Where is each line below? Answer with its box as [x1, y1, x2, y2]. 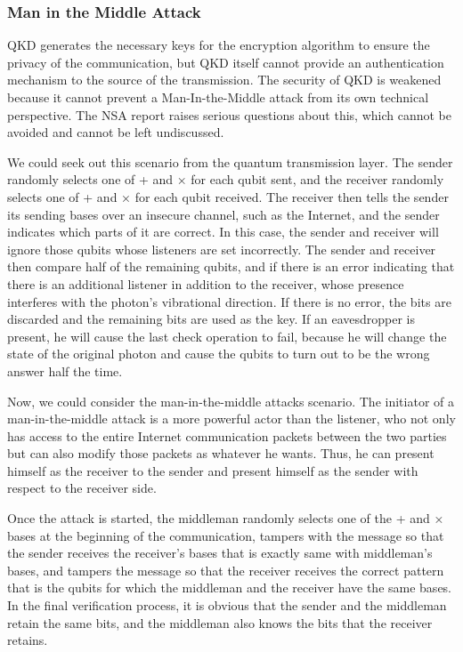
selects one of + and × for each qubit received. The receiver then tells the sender [7, 187, 449, 205]
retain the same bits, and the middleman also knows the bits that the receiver [7, 613, 433, 632]
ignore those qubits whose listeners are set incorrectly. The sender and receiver [7, 239, 436, 258]
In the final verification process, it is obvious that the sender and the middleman [7, 596, 447, 615]
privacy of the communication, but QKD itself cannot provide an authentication [7, 52, 444, 71]
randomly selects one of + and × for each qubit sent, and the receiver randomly [7, 170, 444, 189]
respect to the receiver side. [7, 479, 157, 497]
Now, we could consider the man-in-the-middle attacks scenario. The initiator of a [7, 391, 454, 410]
